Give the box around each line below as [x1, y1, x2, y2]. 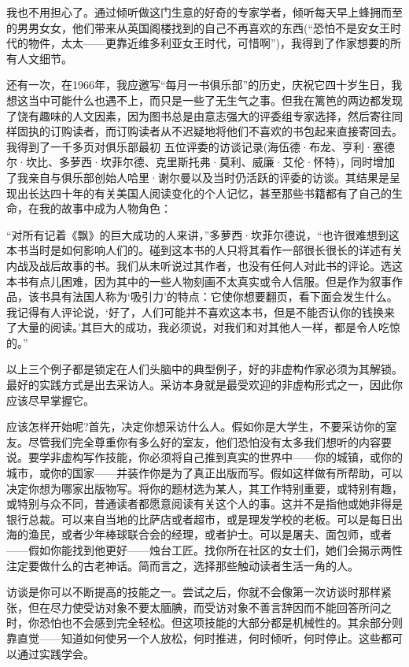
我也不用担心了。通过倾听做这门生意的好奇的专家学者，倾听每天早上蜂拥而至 [6, 4, 403, 20]
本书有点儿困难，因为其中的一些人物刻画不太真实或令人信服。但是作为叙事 [6, 272, 392, 289]
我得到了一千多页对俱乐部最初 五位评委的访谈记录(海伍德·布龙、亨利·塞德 [6, 138, 395, 154]
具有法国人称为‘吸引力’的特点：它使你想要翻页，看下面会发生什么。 [50, 288, 398, 305]
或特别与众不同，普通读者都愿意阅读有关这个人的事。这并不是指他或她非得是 [6, 495, 403, 512]
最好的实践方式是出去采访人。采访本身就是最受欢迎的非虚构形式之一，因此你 [6, 376, 403, 393]
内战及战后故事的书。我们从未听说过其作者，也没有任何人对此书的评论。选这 [6, 257, 403, 273]
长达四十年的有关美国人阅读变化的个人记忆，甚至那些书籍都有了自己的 [28, 184, 392, 201]
